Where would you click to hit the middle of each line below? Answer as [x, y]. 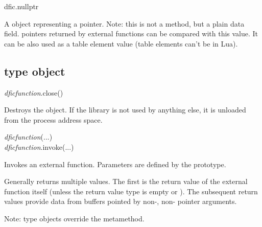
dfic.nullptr [21, 6]
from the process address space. [53, 119]
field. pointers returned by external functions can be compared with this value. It [131, 33]
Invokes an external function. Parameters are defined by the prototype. [115, 164]
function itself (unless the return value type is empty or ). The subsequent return [131, 191]
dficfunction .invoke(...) [39, 146]
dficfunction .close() [34, 92]
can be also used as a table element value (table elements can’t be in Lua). [121, 43]
